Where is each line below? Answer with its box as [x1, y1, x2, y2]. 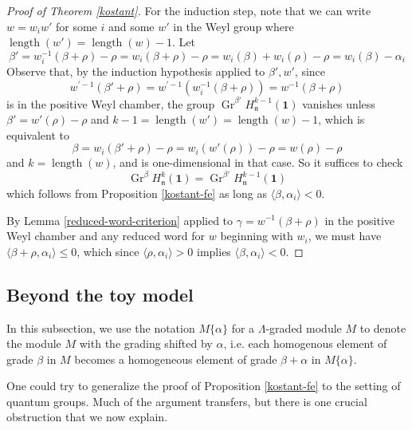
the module [6, 335, 61, 352]
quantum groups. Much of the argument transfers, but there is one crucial [6, 393, 367, 409]
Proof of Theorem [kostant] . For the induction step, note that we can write [6, 2, 371, 18]
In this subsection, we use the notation [6, 319, 195, 336]
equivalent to [6, 126, 69, 143]
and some [108, 18, 155, 34]
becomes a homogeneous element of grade [74, 350, 277, 367]
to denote [359, 319, 406, 336]
